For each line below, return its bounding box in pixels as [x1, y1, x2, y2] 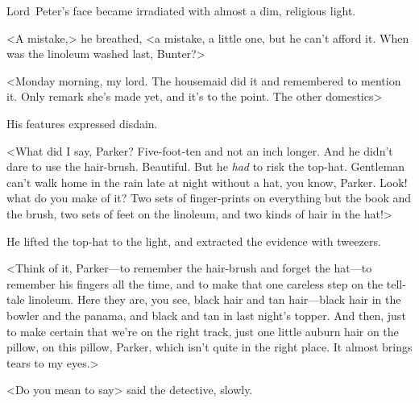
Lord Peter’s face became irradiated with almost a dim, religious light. [6, 2, 356, 19]
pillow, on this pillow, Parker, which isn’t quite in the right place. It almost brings [6, 339, 413, 355]
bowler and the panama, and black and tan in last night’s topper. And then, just [6, 306, 406, 323]
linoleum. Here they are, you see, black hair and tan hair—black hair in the [28, 291, 401, 308]
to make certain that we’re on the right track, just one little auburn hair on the [6, 322, 399, 339]
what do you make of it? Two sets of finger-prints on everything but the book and [6, 189, 412, 206]
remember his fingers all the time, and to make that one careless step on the [6, 275, 384, 292]
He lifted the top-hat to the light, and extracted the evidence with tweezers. [6, 232, 381, 249]
